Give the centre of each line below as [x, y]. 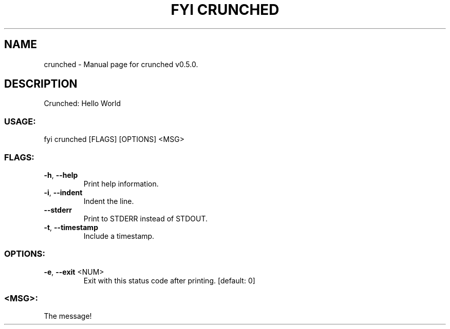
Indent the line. [109, 201]
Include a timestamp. [119, 236]
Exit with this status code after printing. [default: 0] [169, 280]
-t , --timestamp [71, 227]
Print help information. [121, 183]
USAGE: [20, 121]
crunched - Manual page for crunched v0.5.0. [121, 64]
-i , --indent [63, 192]
